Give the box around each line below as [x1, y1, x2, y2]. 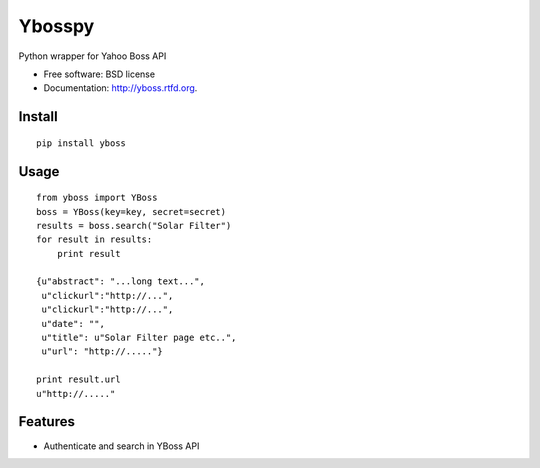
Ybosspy [18, 15, 95, 37]
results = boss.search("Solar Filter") [36, 220, 232, 231]
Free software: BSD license [43, 68, 155, 80]
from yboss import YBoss [36, 192, 158, 204]
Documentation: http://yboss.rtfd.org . [43, 82, 198, 94]
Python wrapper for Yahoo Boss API [18, 50, 167, 62]
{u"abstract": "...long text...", [36, 276, 205, 287]
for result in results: [36, 234, 153, 245]
